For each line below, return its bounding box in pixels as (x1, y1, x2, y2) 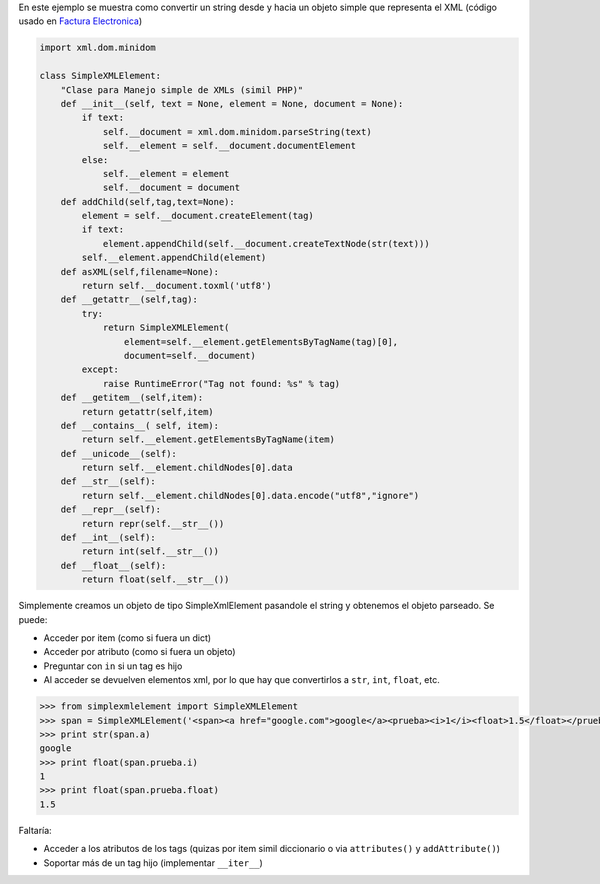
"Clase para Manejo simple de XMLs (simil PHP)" (60, 84, 304, 95)
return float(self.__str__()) (81, 574, 230, 585)
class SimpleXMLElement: (39, 70, 162, 82)
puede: (18, 613, 48, 625)
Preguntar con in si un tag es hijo (43, 660, 183, 672)
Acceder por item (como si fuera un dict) (43, 631, 212, 644)
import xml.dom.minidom (39, 42, 157, 54)
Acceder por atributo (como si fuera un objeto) (43, 646, 236, 658)
